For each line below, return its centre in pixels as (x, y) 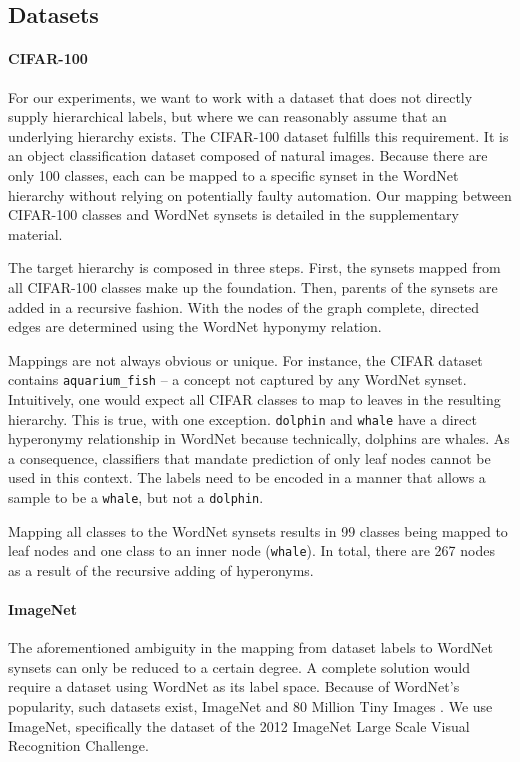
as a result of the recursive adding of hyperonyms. (161, 569)
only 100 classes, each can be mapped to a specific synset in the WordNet (233, 174)
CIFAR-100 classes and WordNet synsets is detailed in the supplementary (233, 214)
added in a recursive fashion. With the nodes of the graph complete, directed (243, 306)
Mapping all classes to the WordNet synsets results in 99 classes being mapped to (258, 530)
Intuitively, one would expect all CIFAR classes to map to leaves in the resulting (254, 398)
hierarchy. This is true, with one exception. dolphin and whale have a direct (242, 418)
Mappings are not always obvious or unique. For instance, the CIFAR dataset (245, 359)
